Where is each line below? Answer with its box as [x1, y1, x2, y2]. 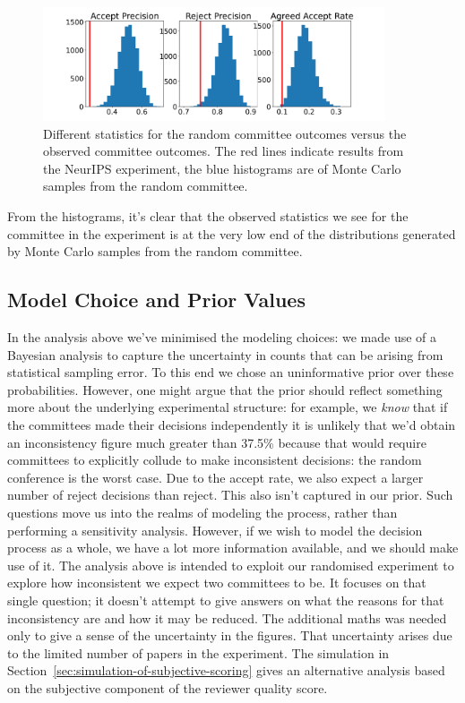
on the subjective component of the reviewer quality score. [7, 678, 328, 697]
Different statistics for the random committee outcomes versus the [43, 124, 407, 142]
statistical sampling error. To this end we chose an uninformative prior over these [7, 363, 454, 382]
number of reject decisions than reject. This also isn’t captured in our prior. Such [7, 485, 453, 504]
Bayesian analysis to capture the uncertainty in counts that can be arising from [7, 345, 443, 364]
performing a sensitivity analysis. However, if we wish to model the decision [7, 520, 423, 539]
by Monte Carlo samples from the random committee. [7, 242, 303, 261]
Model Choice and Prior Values [7, 286, 306, 313]
